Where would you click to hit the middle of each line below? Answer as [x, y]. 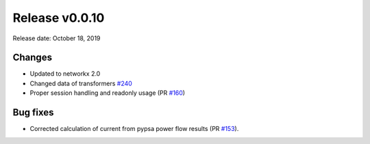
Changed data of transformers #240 [81, 83]
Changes [33, 58]
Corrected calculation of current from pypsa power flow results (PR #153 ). [134, 129]
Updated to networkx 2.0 [65, 74]
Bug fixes [33, 113]
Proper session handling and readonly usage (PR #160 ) [107, 93]
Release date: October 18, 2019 [57, 38]
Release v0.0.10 [59, 18]
